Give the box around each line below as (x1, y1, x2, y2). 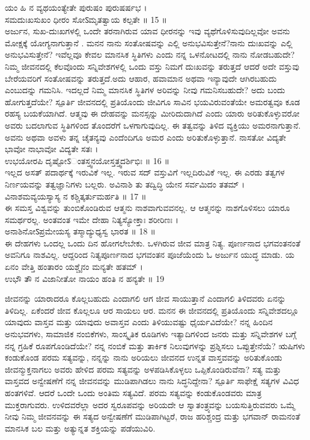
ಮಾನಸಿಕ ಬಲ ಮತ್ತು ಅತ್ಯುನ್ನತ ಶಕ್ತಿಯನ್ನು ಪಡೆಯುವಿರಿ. (5, 421, 156, 434)
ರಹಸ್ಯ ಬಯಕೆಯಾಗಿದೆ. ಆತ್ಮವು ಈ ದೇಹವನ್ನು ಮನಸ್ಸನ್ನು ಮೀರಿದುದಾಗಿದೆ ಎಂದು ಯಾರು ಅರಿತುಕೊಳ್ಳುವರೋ (5, 107, 300, 120)
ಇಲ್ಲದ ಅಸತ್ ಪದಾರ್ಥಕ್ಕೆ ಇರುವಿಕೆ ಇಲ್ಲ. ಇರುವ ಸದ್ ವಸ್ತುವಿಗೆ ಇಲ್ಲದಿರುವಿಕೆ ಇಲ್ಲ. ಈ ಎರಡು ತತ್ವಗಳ (5, 166, 285, 179)
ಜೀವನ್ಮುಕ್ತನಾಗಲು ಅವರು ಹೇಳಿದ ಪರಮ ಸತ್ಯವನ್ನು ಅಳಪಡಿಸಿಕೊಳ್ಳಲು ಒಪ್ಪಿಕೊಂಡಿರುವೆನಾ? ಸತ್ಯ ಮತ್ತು (5, 362, 281, 375)
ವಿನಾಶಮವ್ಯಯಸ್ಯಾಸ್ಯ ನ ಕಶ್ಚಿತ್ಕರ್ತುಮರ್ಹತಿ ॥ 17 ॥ (5, 189, 147, 202)
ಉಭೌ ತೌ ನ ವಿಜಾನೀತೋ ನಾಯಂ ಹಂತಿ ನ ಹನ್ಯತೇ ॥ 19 (5, 272, 165, 284)
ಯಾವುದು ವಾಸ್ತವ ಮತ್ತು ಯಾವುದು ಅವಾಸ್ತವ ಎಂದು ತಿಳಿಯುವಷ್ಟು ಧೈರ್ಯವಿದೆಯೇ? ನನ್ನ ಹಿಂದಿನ (5, 316, 273, 328)
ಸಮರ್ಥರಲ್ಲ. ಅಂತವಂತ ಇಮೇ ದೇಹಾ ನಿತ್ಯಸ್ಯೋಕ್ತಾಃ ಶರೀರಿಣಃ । (5, 213, 178, 225)
